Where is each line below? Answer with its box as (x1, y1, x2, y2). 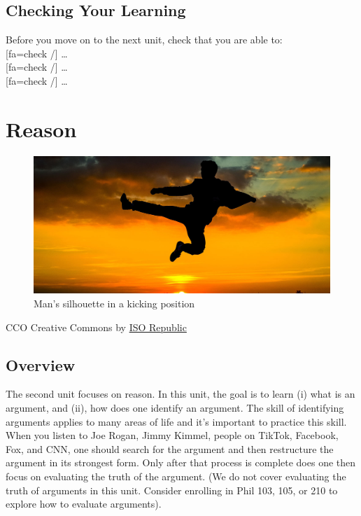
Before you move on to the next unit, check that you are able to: (6, 32, 283, 47)
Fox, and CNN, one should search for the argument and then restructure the (6, 441, 334, 456)
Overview (6, 354, 76, 375)
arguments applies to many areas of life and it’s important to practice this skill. (6, 414, 347, 428)
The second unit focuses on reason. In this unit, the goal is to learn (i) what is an (6, 386, 355, 401)
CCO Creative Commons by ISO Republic (6, 319, 187, 334)
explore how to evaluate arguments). (6, 496, 162, 511)
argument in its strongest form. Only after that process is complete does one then (6, 455, 356, 470)
